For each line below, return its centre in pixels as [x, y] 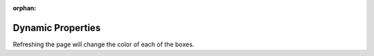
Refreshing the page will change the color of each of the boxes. [104, 44]
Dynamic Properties [57, 28]
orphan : [25, 8]
